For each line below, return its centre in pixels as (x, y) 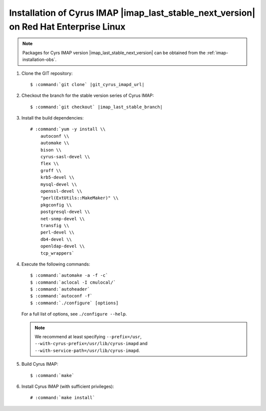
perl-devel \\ (57, 233)
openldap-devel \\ (63, 246)
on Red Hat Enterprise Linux (67, 27)
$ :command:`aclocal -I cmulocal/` (73, 282)
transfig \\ (55, 225)
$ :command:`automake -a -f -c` (69, 276)
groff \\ (51, 170)
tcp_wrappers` (57, 253)
